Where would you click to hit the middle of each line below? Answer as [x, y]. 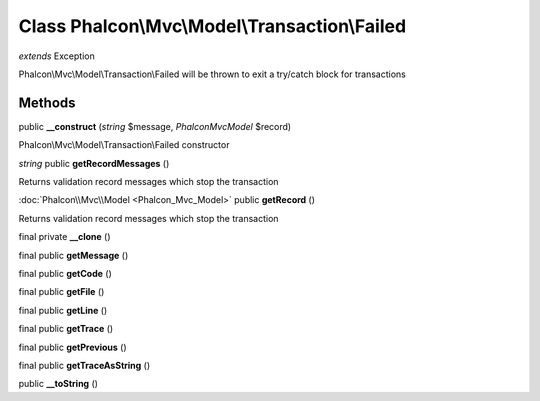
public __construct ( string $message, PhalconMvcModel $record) [155, 126]
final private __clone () [64, 237]
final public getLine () [63, 310]
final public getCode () [65, 273]
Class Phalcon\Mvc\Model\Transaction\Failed [212, 26]
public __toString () [58, 384]
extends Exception [56, 56]
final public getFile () [61, 292]
